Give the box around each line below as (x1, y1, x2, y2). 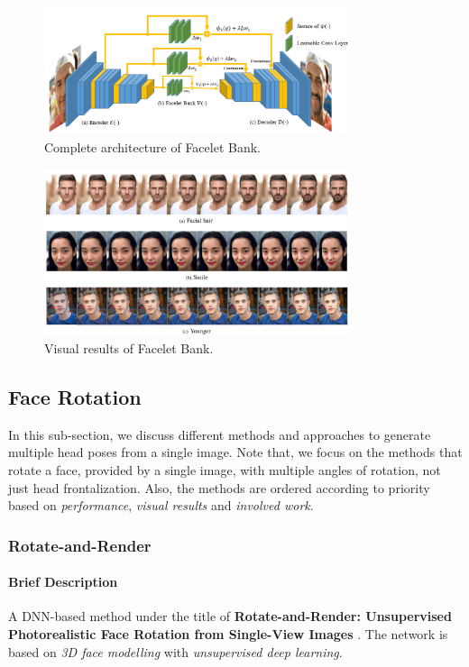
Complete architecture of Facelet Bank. (44, 138, 262, 157)
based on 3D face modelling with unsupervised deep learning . (8, 642, 343, 661)
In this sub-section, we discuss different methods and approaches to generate (8, 425, 431, 443)
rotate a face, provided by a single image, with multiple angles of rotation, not (8, 461, 441, 480)
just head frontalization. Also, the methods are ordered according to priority (8, 478, 430, 497)
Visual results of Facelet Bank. (44, 339, 214, 358)
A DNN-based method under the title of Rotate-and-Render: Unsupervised (8, 607, 452, 626)
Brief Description (8, 572, 118, 591)
